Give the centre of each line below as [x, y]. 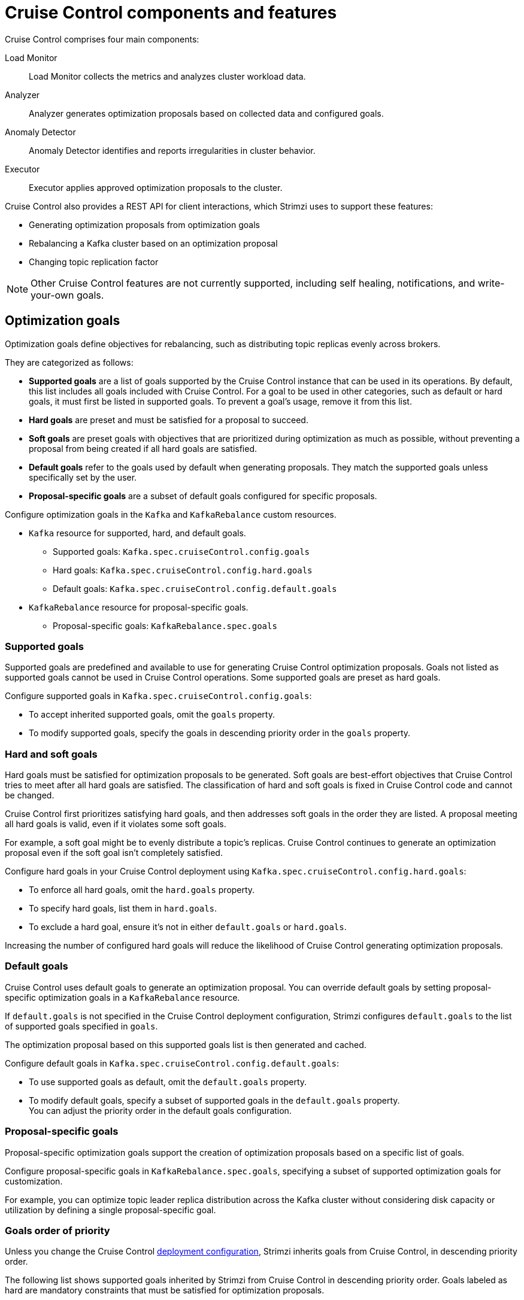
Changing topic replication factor [94, 262]
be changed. [30, 795]
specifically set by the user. [83, 477]
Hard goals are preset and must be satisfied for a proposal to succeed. [169, 420]
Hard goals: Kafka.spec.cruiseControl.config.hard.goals [183, 570]
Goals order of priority [57, 1230]
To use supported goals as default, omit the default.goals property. [168, 1082]
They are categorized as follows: [69, 362]
